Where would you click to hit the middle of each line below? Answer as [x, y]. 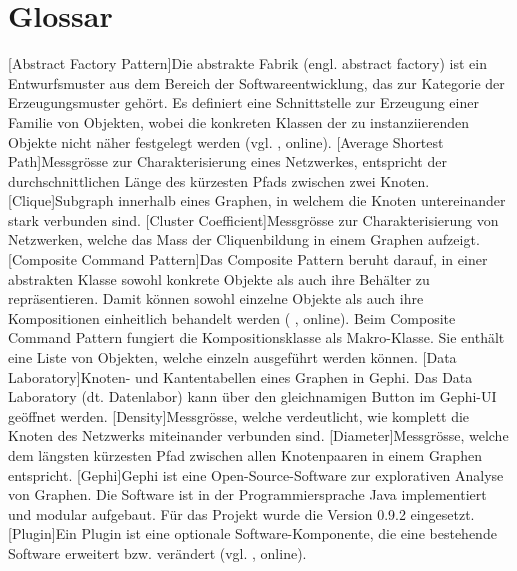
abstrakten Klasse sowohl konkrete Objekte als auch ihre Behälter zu [219, 278]
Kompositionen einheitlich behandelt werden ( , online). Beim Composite [232, 317]
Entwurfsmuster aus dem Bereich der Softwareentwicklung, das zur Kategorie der [256, 82]
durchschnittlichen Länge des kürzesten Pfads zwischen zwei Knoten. [219, 180]
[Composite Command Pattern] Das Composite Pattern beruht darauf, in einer [248, 259]
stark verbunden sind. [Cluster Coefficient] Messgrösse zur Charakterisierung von [253, 219]
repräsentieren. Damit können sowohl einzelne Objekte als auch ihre [216, 298]
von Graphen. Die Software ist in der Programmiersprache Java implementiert [247, 494]
